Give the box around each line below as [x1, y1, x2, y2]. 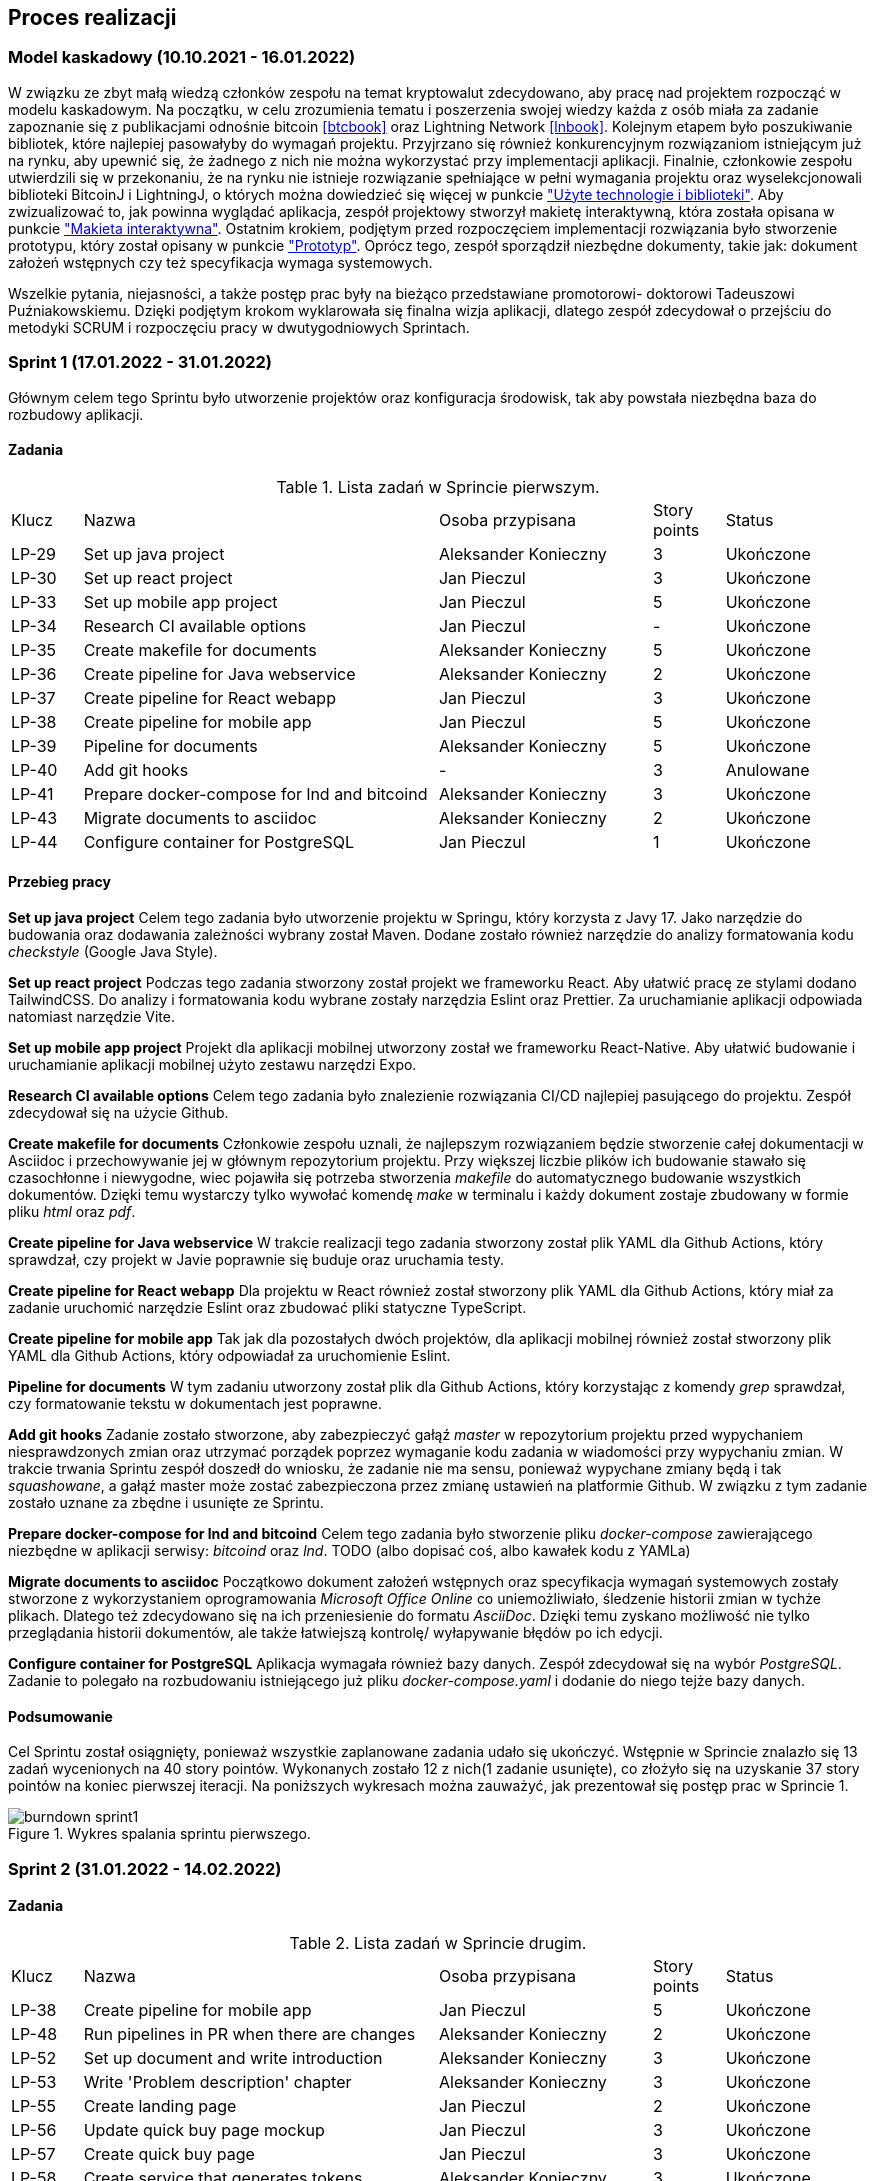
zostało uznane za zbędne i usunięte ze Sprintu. [8, 1493, 324, 1511]
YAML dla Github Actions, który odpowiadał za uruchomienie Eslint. [8, 1346, 451, 1364]
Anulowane [725, 759, 810, 780]
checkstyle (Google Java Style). [8, 942, 218, 960]
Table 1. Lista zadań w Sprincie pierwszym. [276, 476, 600, 497]
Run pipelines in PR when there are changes [83, 2023, 416, 2044]
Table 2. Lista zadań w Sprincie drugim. [289, 1932, 587, 1953]
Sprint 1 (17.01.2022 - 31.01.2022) [8, 352, 272, 373]
